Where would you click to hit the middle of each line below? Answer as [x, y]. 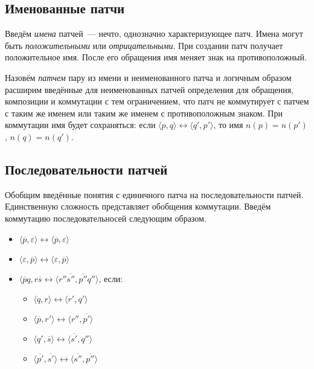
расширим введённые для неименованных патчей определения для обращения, [149, 89]
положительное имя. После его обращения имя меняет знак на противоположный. [156, 57]
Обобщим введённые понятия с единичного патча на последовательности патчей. [154, 194]
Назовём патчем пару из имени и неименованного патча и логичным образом [148, 77]
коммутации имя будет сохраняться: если [80, 125]
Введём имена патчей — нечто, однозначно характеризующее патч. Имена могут [154, 34]
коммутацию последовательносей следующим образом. [106, 218]
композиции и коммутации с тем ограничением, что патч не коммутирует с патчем [157, 101]
